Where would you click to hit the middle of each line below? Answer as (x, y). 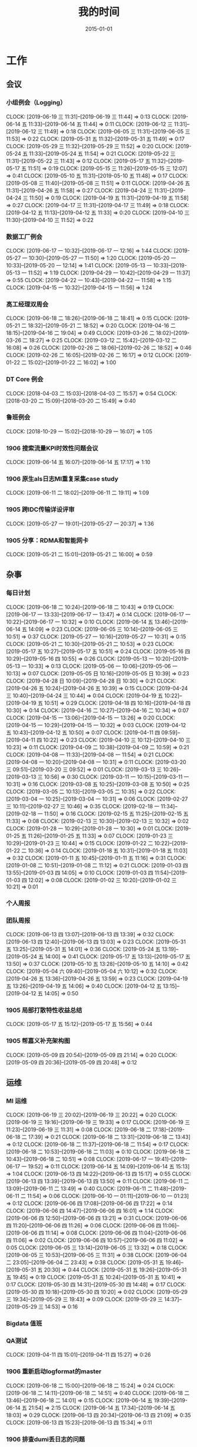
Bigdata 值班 (24, 1324)
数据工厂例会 (24, 237)
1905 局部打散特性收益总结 (44, 1010)
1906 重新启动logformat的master (54, 1371)
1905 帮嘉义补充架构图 (38, 1041)
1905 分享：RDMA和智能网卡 (47, 540)
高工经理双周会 (27, 304)
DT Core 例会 (25, 380)
